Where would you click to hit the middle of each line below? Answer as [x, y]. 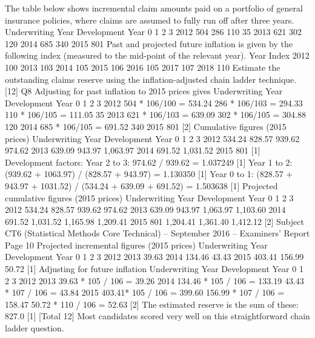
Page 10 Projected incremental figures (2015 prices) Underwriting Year [136, 245]
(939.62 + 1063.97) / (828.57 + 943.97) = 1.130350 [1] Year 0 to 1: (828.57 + [149, 174]
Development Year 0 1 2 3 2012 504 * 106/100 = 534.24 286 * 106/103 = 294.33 [154, 102]
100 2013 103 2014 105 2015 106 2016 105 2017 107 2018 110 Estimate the [143, 67]
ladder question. [35, 328]
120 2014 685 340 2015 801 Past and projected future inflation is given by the [149, 43]
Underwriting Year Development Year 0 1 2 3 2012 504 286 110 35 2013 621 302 [153, 32]
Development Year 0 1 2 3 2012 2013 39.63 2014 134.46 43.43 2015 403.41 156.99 [154, 257]
